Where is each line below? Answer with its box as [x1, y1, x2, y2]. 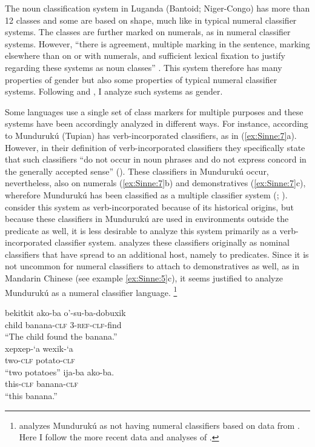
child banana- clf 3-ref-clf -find [5, 318, 122, 331]
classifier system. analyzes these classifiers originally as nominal [55, 236, 290, 249]
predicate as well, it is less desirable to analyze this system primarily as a [5, 224, 277, 237]
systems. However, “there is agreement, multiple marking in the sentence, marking [5, 37, 310, 50]
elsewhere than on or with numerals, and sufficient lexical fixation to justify [5, 49, 285, 62]
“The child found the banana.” [5, 330, 118, 343]
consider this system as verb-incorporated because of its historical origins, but [5, 200, 294, 213]
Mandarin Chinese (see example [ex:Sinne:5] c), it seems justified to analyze [5, 272, 283, 284]
